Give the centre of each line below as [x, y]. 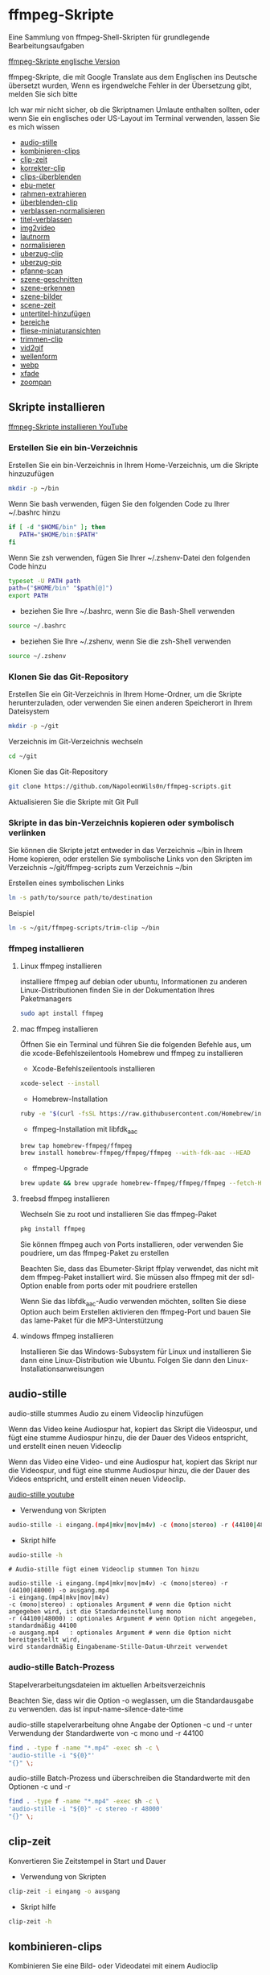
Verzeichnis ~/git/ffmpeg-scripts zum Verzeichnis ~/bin [100, 867]
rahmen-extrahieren [53, 193]
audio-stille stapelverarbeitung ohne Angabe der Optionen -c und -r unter [131, 1725]
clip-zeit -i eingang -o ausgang [64, 1891]
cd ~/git [23, 756]
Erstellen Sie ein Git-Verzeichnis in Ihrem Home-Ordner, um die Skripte [125, 694]
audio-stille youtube [41, 1494]
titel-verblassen [46, 219]
